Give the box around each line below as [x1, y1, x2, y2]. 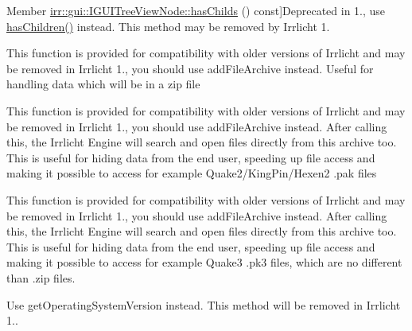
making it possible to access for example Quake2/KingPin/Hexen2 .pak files [6, 165, 377, 181]
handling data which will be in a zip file [6, 76, 200, 92]
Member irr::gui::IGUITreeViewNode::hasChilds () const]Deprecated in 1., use [6, 2, 386, 18]
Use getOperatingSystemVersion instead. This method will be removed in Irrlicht [6, 296, 401, 313]
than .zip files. [6, 269, 76, 286]
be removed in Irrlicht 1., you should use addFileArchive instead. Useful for [6, 60, 374, 76]
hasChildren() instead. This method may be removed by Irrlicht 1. [6, 18, 330, 34]
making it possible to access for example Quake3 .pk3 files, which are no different [6, 254, 402, 271]
